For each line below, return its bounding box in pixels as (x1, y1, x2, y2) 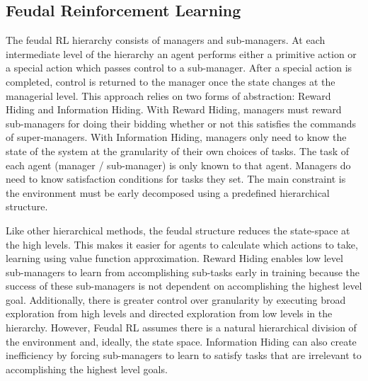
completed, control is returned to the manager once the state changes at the (6, 74, 335, 89)
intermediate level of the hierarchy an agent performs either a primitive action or (6, 46, 357, 61)
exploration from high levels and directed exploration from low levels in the (6, 306, 333, 321)
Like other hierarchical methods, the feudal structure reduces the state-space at (6, 222, 350, 237)
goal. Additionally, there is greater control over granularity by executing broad (6, 292, 346, 307)
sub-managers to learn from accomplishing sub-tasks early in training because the (6, 264, 360, 279)
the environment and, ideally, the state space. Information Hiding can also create (6, 334, 357, 348)
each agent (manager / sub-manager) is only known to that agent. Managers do (6, 157, 351, 172)
